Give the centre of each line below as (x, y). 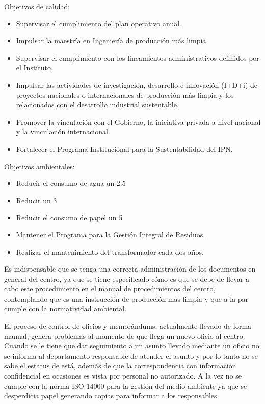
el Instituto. (34, 68)
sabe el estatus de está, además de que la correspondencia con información (120, 366)
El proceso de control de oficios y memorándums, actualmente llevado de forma (128, 326)
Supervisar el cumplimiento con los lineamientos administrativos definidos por (138, 57)
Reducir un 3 (36, 200)
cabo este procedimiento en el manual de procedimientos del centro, (110, 289)
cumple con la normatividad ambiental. (65, 308)
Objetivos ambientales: (39, 166)
